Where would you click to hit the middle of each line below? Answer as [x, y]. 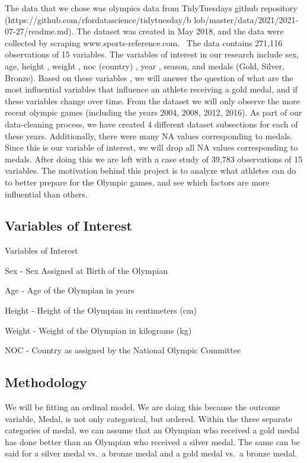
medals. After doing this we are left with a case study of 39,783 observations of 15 [154, 159]
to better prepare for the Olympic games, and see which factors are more [137, 182]
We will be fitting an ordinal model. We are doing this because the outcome [143, 407]
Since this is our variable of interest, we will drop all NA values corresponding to [151, 147]
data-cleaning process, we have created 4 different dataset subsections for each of [151, 124]
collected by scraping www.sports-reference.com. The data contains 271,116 [144, 42]
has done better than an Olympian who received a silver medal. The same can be [152, 441]
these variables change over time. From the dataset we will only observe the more [153, 100]
